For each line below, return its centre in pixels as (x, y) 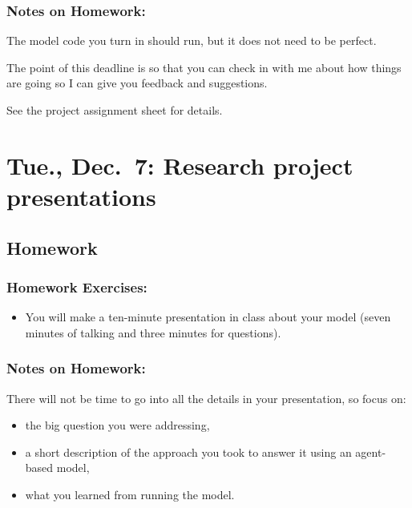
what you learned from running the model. (130, 494)
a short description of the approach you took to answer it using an (188, 452)
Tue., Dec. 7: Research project (180, 165)
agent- (371, 452)
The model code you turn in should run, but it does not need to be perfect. (192, 40)
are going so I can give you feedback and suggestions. (137, 83)
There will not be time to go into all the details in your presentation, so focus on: (206, 398)
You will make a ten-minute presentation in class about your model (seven (208, 317)
